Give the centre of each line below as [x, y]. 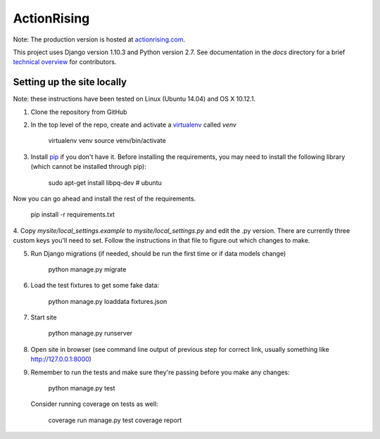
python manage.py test [82, 388]
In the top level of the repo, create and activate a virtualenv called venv [134, 125]
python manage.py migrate [87, 269]
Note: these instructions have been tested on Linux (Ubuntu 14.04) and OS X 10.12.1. [134, 99]
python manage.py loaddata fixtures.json [108, 301]
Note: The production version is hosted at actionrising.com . [99, 39]
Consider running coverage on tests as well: [94, 404]
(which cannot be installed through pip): [89, 167]
